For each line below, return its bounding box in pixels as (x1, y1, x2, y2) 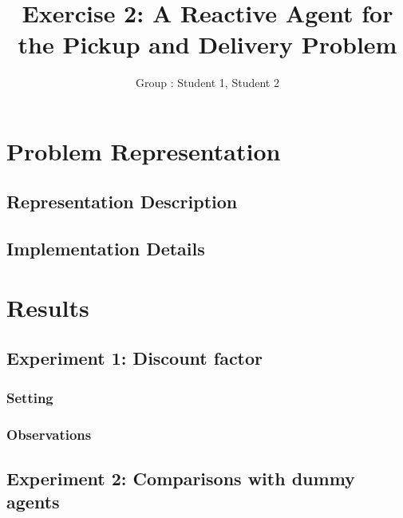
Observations (6, 424, 92, 444)
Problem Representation (6, 134, 281, 167)
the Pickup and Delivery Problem (18, 28, 397, 61)
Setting (6, 387, 53, 407)
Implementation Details (6, 236, 205, 261)
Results (6, 291, 89, 323)
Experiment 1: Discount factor (6, 346, 263, 370)
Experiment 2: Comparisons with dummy (6, 465, 355, 490)
